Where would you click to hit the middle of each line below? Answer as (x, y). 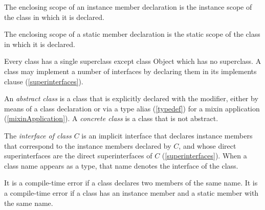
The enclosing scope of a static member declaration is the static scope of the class (132, 34)
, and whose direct (207, 145)
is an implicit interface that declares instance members (167, 135)
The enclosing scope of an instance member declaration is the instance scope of (128, 7)
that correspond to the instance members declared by (88, 145)
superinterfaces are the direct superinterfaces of (78, 156)
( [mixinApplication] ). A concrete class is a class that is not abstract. (111, 118)
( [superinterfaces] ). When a (204, 156)
